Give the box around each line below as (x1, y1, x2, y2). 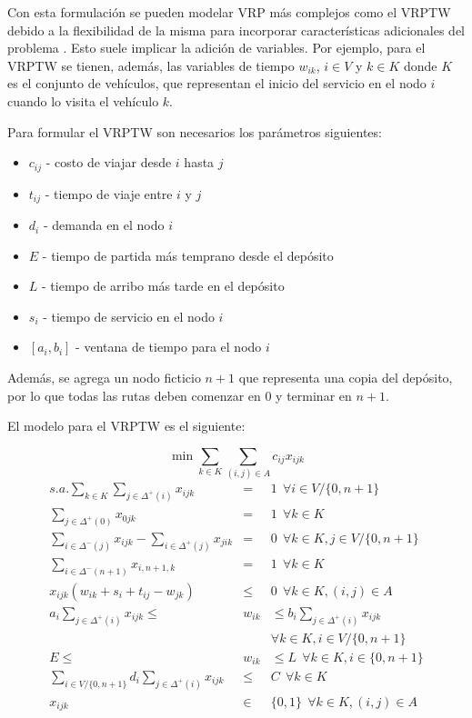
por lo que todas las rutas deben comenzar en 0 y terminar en (7, 385, 352, 404)
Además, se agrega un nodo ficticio (7, 368, 201, 387)
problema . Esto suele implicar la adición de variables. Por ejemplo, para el (7, 38, 426, 57)
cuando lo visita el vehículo (7, 91, 159, 110)
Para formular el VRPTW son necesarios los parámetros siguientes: (7, 122, 382, 141)
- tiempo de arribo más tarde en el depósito (42, 276, 285, 295)
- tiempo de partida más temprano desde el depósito (42, 245, 334, 264)
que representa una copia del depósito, (238, 368, 453, 387)
